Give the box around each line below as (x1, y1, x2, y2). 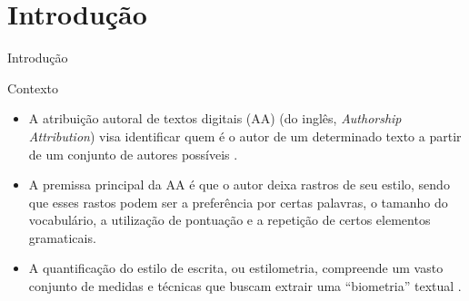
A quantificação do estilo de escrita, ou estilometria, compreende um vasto (28, 258, 444, 277)
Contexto (7, 78, 58, 97)
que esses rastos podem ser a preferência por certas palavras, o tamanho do (28, 192, 448, 211)
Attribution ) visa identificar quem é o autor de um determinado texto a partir (28, 126, 462, 145)
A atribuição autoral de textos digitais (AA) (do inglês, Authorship (28, 109, 402, 128)
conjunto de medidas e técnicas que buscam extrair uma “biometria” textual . (28, 277, 462, 296)
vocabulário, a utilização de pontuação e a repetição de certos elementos (28, 210, 431, 229)
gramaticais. (28, 228, 96, 247)
